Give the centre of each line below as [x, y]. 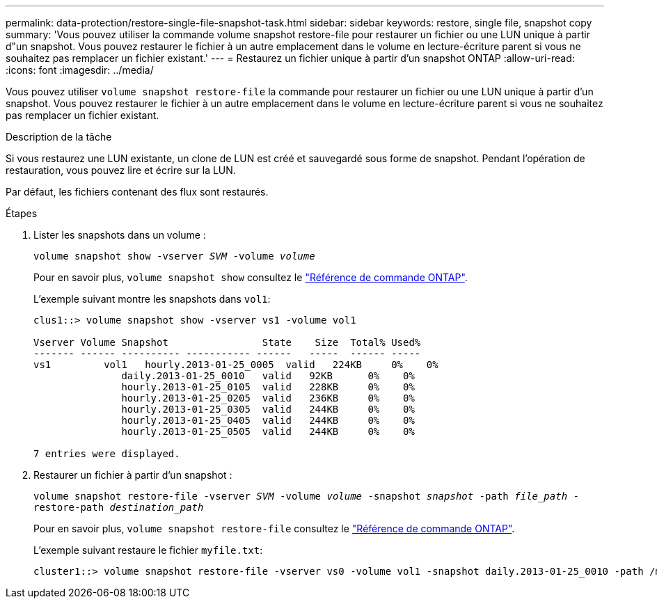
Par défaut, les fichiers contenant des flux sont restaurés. [137, 192]
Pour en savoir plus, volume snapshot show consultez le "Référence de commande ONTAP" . [251, 277]
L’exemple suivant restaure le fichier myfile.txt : [148, 550]
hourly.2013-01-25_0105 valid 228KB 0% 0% [268, 387]
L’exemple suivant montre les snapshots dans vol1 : [152, 299]
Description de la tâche [59, 137]
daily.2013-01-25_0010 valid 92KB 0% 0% [268, 376]
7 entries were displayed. [107, 454]
